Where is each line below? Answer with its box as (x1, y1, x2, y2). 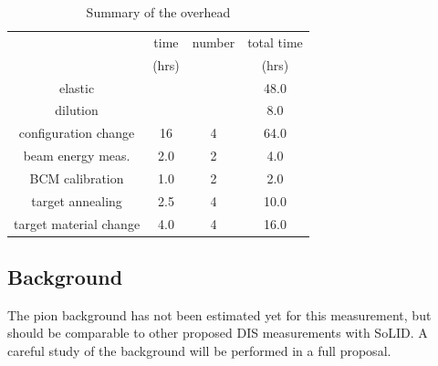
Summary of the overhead (86, 3, 231, 21)
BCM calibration (29, 168, 124, 187)
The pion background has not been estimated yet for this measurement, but (7, 305, 432, 324)
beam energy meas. (23, 146, 130, 165)
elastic (58, 78, 95, 97)
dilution (55, 100, 99, 120)
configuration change (18, 123, 135, 142)
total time (247, 32, 303, 51)
